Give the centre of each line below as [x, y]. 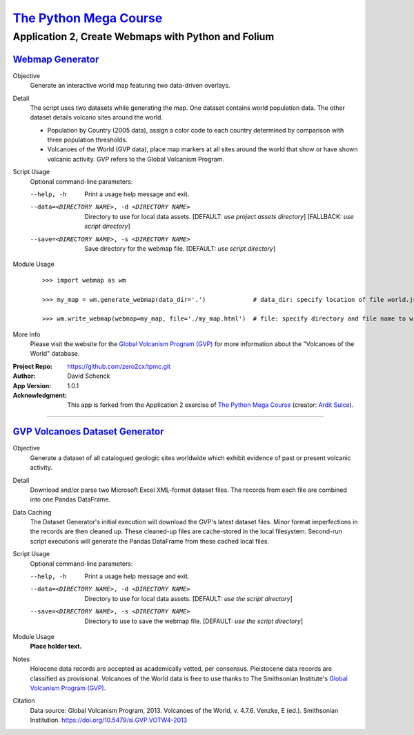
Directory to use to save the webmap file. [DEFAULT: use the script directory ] [194, 621]
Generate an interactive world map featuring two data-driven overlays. [130, 86]
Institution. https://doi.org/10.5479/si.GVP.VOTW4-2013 [109, 720]
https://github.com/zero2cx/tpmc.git [119, 366]
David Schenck [89, 376]
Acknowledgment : [40, 395]
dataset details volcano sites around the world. [97, 117]
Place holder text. [56, 647]
